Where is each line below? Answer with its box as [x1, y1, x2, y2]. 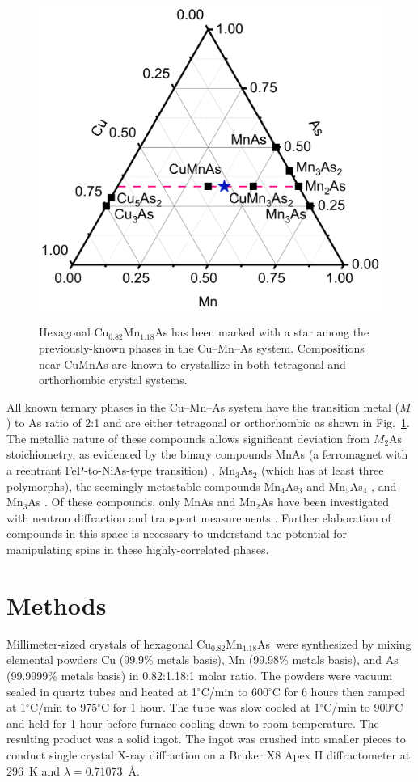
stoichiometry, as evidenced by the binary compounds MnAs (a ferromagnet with [6, 446, 408, 463]
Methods [6, 588, 107, 621]
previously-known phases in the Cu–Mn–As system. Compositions [39, 339, 365, 356]
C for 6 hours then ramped [272, 683, 406, 700]
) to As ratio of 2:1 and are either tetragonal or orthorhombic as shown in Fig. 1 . [6, 414, 410, 431]
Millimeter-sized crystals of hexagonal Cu [6, 635, 212, 652]
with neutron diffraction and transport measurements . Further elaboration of [6, 509, 391, 526]
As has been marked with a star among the [154, 323, 369, 340]
